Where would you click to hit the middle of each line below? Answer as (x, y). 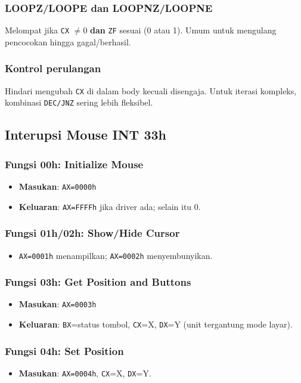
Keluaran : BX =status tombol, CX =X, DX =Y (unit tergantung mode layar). (156, 324)
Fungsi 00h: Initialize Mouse (74, 164)
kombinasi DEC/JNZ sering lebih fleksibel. (79, 102)
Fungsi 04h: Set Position (64, 350)
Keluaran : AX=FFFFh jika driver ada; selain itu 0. (110, 206)
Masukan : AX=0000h (58, 186)
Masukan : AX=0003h (58, 304)
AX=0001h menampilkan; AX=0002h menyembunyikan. (116, 255)
